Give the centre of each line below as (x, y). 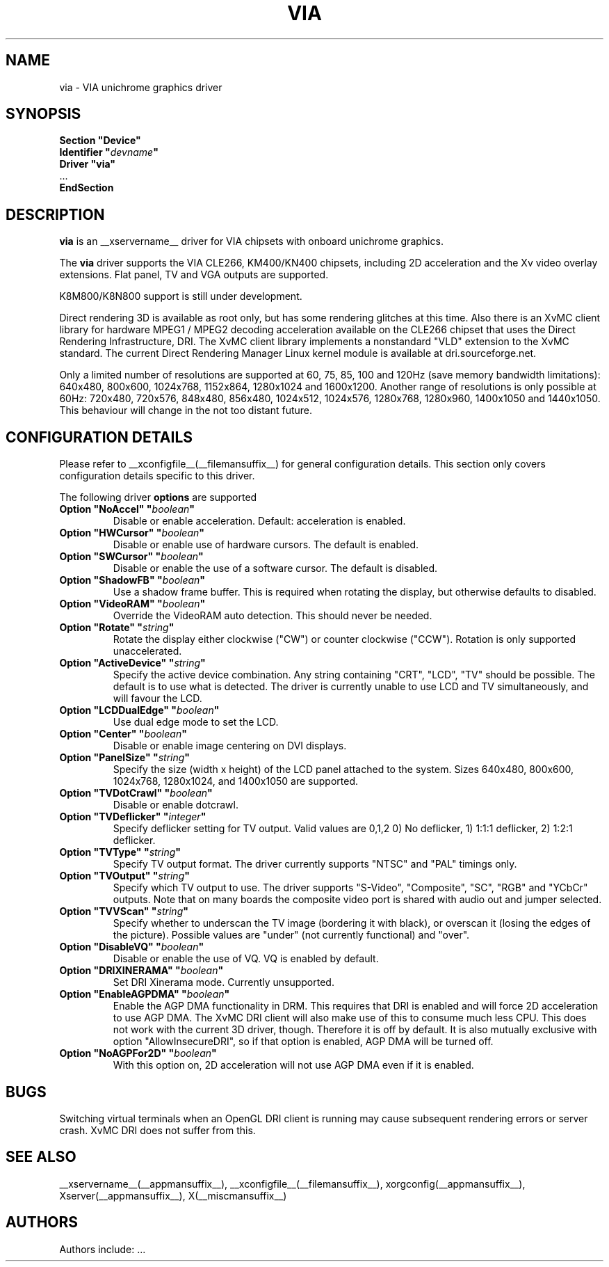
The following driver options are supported (158, 497)
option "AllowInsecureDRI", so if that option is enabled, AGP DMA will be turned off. (303, 1042)
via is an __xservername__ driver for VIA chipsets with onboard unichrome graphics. (251, 241)
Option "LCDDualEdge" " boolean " (139, 710)
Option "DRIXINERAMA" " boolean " (141, 971)
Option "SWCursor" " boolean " (131, 557)
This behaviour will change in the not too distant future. (186, 411)
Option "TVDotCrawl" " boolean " (136, 793)
